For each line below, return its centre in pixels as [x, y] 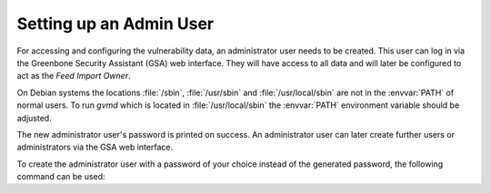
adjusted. [34, 118]
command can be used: [61, 177]
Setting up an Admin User [115, 24]
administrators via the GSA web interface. [95, 147]
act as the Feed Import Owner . [74, 76]
